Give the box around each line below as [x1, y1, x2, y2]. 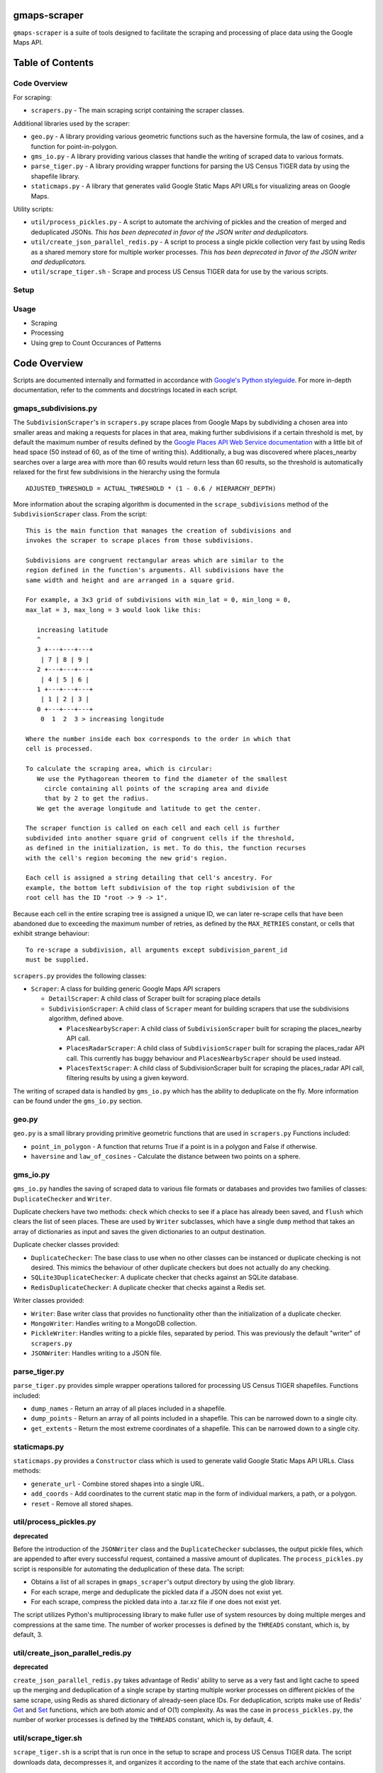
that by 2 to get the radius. [44, 794, 150, 803]
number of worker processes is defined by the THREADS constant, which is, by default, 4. [13, 1716, 273, 1724]
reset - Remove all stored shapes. [30, 1499, 133, 1508]
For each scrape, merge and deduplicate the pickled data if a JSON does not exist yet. [30, 1587, 283, 1596]
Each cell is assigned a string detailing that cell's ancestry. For [26, 874, 273, 882]
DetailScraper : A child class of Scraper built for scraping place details [48, 994, 261, 1003]
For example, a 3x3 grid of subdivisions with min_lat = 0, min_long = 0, [26, 596, 292, 604]
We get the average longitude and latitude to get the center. [36, 804, 262, 812]
